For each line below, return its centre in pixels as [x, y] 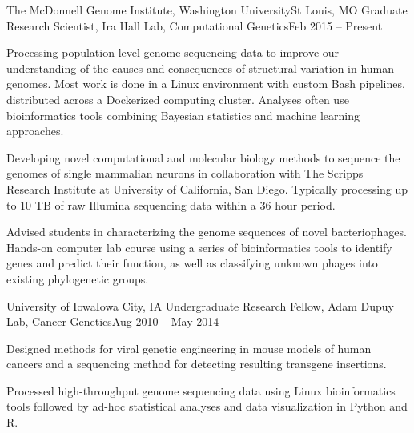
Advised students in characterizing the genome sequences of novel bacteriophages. [207, 232]
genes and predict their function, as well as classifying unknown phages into [192, 263]
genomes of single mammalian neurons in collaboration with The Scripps [185, 173]
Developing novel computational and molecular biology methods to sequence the [203, 157]
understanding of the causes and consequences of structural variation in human [201, 68]
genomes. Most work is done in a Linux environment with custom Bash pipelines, [206, 84]
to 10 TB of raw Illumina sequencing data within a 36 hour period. [171, 204]
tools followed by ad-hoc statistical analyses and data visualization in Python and [207, 406]
